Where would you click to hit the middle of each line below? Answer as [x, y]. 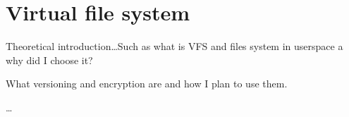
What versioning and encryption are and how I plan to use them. [147, 84]
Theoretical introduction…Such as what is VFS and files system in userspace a [174, 46]
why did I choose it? [49, 60]
